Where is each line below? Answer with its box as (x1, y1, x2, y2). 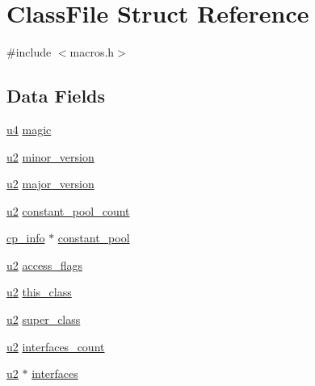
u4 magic (6, 120, 52, 137)
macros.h (69, 44, 115, 61)
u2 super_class (6, 311, 81, 328)
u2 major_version (6, 175, 94, 192)
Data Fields (6, 83, 106, 108)
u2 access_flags (6, 256, 82, 273)
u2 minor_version (6, 148, 94, 165)
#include (6, 44, 52, 61)
